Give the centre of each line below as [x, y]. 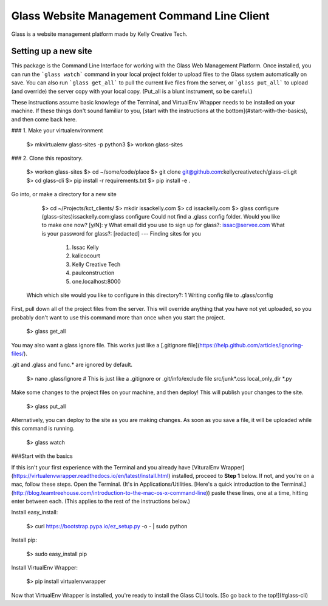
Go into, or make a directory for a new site [64, 194]
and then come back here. [44, 119]
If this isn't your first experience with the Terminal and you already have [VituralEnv [115, 467]
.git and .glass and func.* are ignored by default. [72, 365]
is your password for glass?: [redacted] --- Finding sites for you [121, 233]
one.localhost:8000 [96, 281]
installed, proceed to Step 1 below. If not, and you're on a [243, 475]
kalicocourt [86, 256]
